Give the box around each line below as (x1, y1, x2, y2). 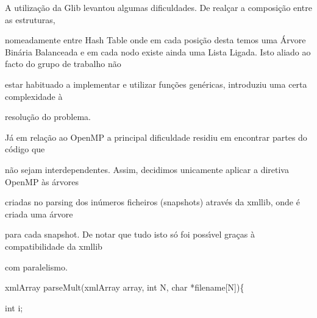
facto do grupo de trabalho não (5, 57, 121, 70)
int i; (5, 301, 23, 314)
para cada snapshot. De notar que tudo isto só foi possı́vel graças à (5, 228, 255, 241)
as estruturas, (5, 13, 55, 26)
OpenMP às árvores (5, 175, 79, 188)
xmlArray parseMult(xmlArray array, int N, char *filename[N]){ (5, 281, 244, 294)
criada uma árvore (5, 207, 73, 220)
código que (5, 143, 45, 155)
